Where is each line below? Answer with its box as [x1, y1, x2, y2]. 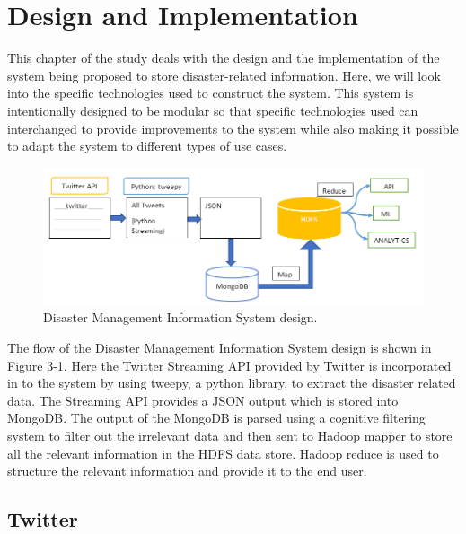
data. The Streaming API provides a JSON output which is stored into [7, 390, 399, 409]
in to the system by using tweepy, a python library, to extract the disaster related [7, 373, 456, 392]
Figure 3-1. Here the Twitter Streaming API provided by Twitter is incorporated [7, 355, 452, 374]
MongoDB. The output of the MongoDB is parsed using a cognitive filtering [7, 408, 426, 427]
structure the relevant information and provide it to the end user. [7, 461, 367, 480]
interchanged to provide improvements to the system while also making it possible [7, 118, 459, 137]
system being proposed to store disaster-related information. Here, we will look [7, 66, 441, 84]
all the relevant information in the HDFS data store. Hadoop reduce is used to [7, 443, 439, 462]
